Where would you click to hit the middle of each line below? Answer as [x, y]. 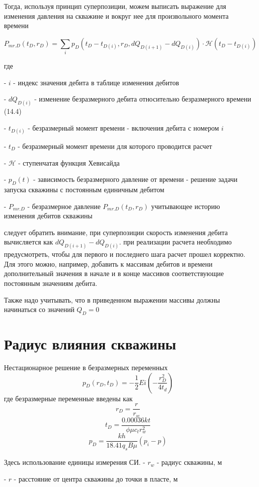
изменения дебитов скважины [48, 216]
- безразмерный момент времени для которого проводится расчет [115, 146]
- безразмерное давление [64, 206]
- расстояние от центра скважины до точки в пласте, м [96, 478]
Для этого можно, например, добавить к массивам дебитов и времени [108, 263]
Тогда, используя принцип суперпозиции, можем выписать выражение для [115, 6]
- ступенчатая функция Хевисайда [69, 162]
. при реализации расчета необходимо [175, 242]
